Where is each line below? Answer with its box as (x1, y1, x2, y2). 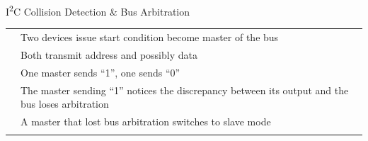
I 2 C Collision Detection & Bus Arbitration (6, 2, 190, 18)
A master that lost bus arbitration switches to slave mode (21, 113, 271, 128)
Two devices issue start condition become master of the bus (21, 30, 279, 44)
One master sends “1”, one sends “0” (21, 64, 180, 79)
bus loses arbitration (21, 96, 109, 111)
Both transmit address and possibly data (21, 47, 197, 62)
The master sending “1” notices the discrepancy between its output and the (21, 82, 349, 97)
